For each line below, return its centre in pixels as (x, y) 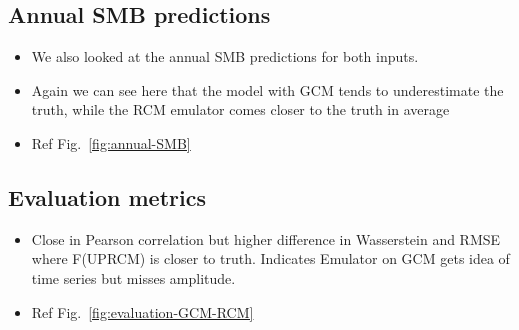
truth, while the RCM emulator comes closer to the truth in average (240, 109)
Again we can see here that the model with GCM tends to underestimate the (267, 89)
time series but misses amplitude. (133, 277)
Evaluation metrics (107, 196)
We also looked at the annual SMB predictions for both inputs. (225, 56)
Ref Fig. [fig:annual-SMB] (111, 142)
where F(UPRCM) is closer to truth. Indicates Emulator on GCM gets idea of (270, 258)
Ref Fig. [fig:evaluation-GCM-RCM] (142, 311)
